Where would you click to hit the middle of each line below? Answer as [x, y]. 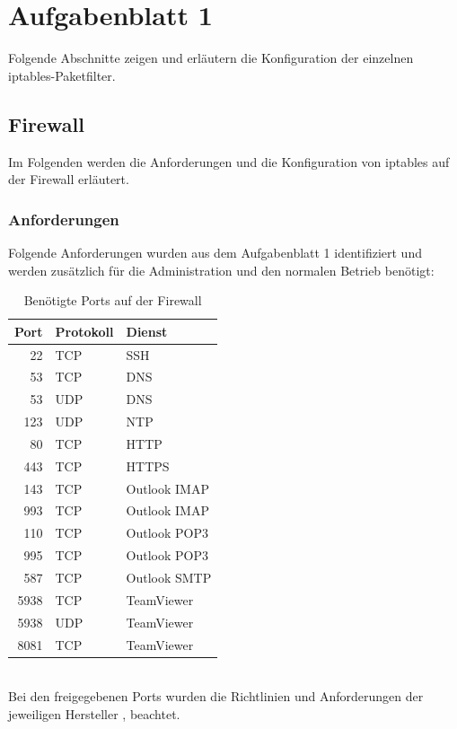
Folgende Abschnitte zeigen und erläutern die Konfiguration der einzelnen [211, 58]
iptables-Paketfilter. [62, 75]
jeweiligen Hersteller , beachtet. [94, 713]
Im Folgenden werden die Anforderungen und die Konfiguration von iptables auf [229, 161]
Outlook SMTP [169, 577]
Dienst [147, 331]
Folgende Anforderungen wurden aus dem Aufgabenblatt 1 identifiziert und [215, 252]
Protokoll [84, 331]
